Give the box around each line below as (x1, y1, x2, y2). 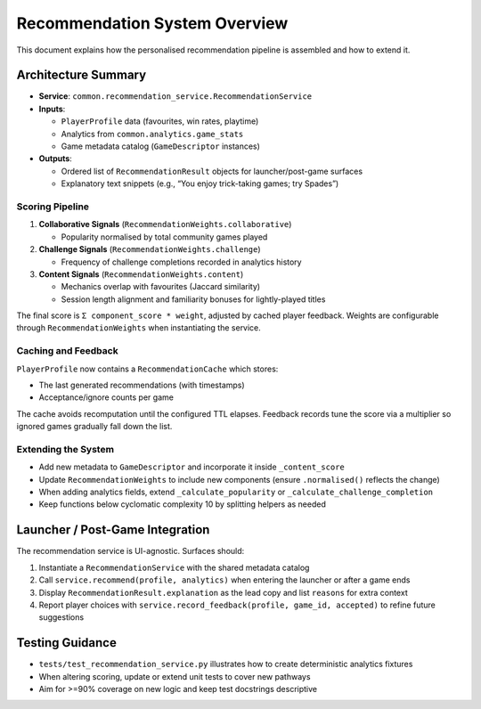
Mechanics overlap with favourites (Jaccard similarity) (61, 281, 261, 292)
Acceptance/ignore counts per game (38, 392, 174, 403)
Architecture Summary (16, 68, 147, 83)
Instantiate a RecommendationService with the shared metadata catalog (38, 562, 310, 573)
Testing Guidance (16, 635, 118, 650)
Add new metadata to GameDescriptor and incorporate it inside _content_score (38, 461, 345, 472)
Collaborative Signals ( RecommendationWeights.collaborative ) (38, 219, 292, 230)
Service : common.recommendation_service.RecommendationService (38, 91, 313, 102)
